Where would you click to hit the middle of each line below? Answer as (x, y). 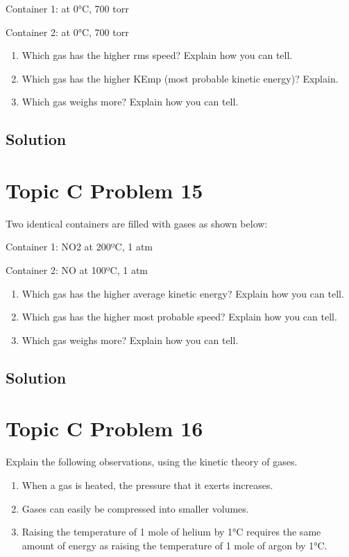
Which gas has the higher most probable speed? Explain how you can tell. (179, 317)
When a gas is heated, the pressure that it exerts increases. (147, 485)
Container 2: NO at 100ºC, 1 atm (77, 270)
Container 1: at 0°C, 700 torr (67, 8)
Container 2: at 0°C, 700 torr (67, 32)
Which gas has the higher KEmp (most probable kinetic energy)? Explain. (180, 78)
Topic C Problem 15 (104, 190)
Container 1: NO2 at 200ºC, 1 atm (79, 247)
